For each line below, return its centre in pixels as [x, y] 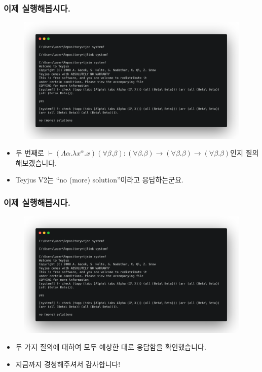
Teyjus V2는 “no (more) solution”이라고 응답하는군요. [100, 180]
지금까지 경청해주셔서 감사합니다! [68, 364]
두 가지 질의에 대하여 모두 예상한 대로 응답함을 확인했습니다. [111, 347]
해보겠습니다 [35, 162]
